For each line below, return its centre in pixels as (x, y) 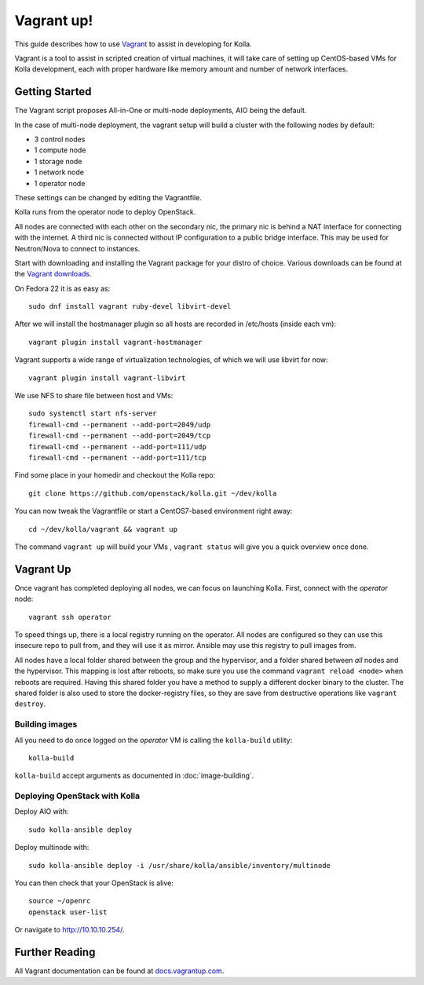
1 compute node (60, 150)
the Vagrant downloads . (53, 274)
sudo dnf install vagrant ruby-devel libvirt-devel (130, 307)
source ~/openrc (60, 901)
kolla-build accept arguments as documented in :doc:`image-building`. (134, 776)
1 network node (59, 172)
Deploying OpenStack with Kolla (77, 796)
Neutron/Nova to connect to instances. (77, 248)
